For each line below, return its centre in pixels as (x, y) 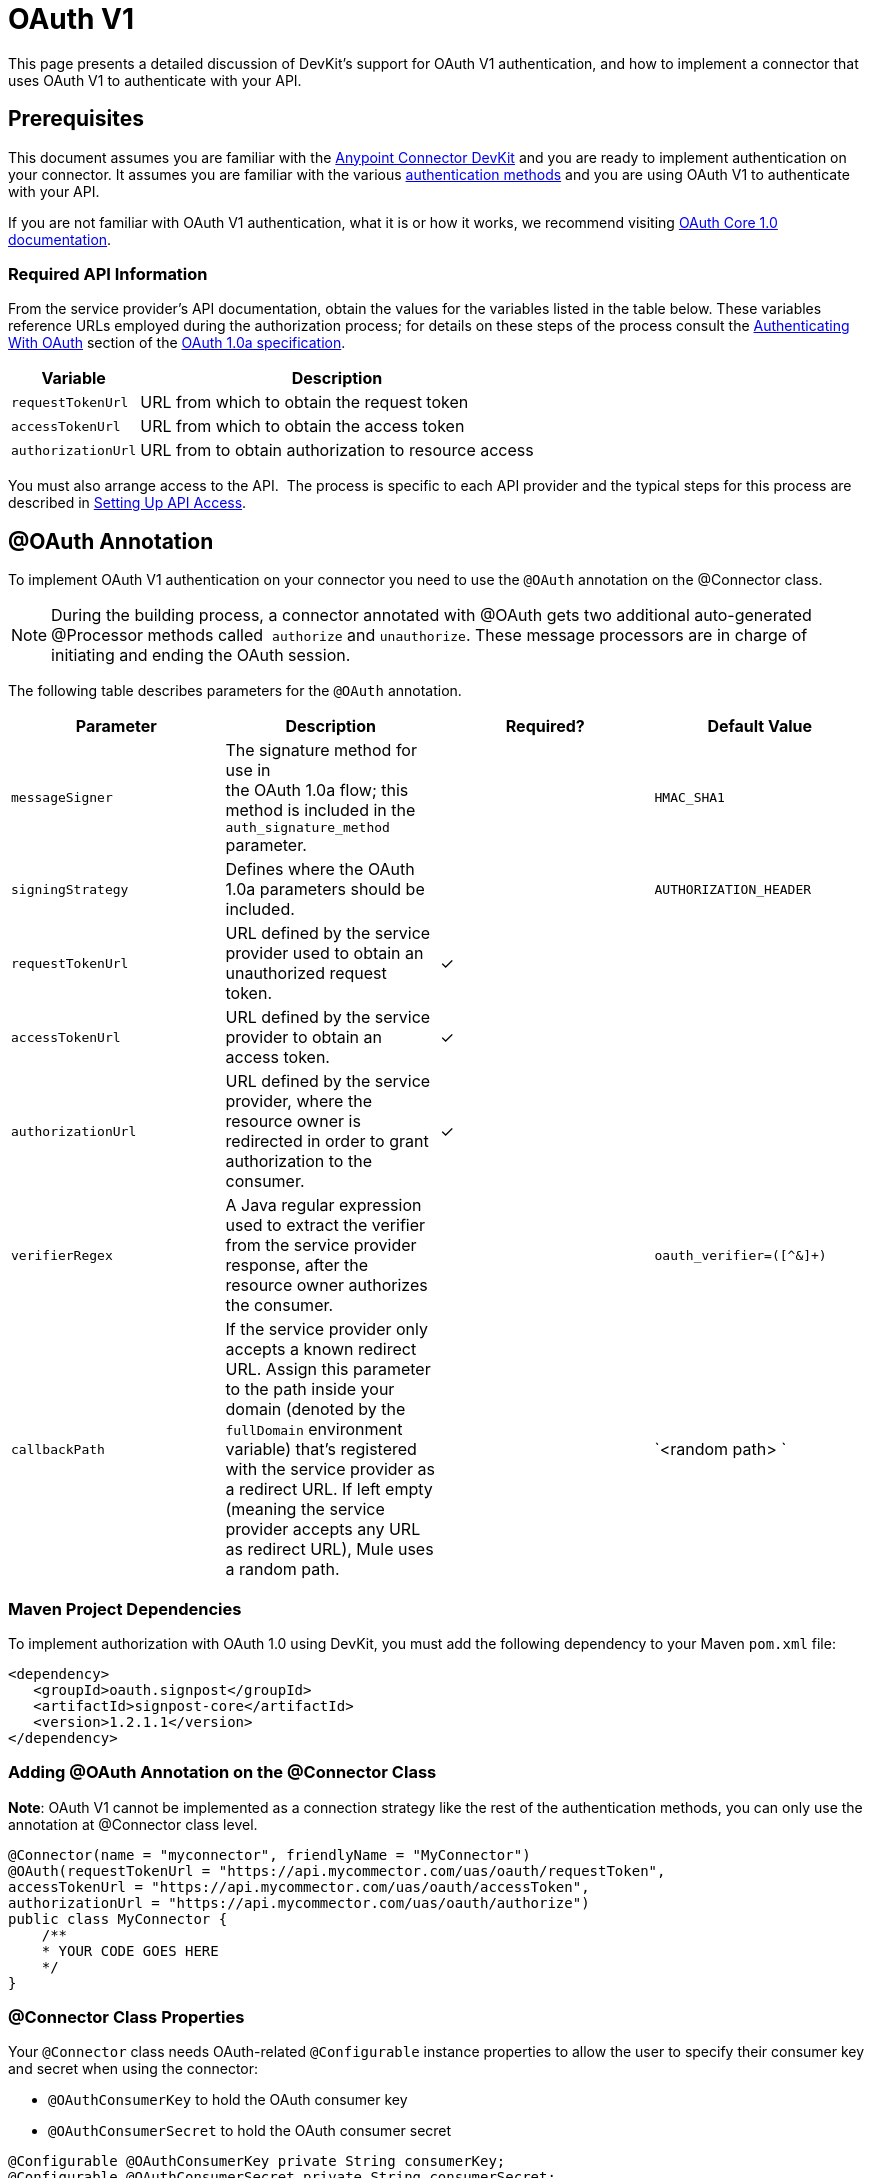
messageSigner (62, 798)
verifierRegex (62, 1255)
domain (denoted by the (315, 1409)
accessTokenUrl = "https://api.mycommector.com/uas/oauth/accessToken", (299, 1886)
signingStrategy (70, 889)
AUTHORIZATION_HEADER (733, 889)
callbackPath (58, 1449)
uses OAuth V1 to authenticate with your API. (155, 80)
